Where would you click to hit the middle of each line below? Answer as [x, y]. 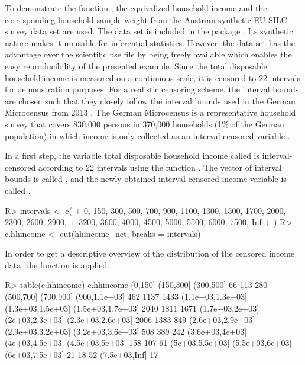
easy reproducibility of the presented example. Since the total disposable [136, 65]
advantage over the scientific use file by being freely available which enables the [148, 54]
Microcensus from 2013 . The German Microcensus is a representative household [150, 112]
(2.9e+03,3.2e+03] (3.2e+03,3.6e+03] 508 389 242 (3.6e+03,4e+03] [126, 331]
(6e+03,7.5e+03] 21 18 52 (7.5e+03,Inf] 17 [82, 355]
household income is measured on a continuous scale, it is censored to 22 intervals [153, 77]
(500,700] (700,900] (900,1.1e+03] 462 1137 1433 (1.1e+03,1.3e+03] [126, 297]
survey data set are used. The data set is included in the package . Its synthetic [149, 31]
